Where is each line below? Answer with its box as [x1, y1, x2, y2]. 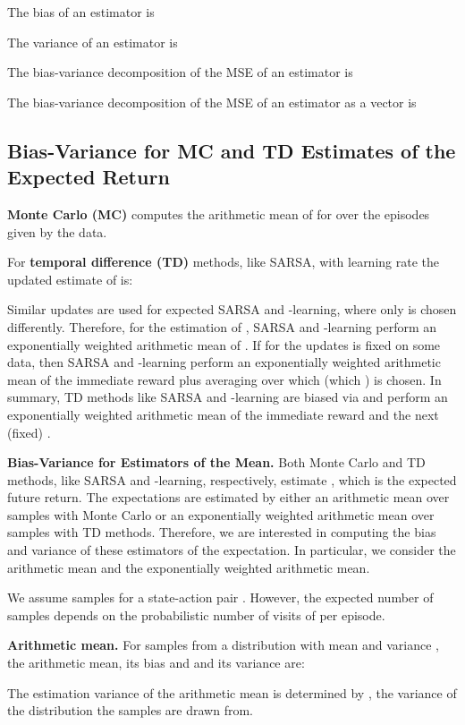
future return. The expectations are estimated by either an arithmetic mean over [7, 488, 450, 507]
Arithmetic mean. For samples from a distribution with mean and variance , [7, 635, 439, 654]
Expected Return [7, 163, 170, 191]
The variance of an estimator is [7, 32, 178, 51]
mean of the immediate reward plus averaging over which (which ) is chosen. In [7, 370, 442, 388]
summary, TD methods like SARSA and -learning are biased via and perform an [7, 388, 448, 406]
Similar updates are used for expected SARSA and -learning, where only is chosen [7, 300, 457, 319]
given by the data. [7, 222, 107, 241]
